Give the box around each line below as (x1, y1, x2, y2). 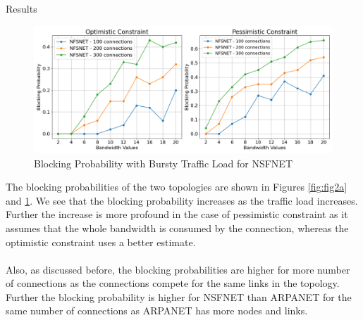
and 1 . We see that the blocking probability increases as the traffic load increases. (6, 193, 358, 207)
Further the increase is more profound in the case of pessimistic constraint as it (6, 207, 348, 222)
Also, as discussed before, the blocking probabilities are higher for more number (6, 262, 350, 276)
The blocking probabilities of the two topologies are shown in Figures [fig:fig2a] (6, 179, 347, 194)
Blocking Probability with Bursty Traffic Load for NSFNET (34, 155, 293, 170)
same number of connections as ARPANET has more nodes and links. (6, 303, 308, 318)
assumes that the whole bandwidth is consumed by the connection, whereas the (6, 220, 349, 235)
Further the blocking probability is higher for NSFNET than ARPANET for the (6, 289, 352, 304)
